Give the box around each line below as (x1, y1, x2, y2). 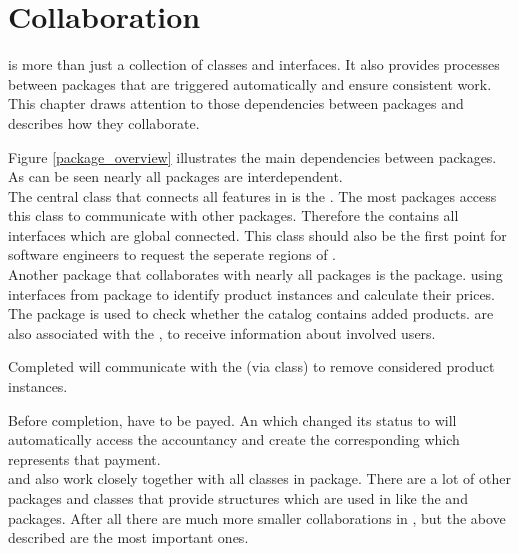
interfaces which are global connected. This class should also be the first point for (8, 224, 507, 245)
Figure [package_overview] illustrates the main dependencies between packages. (8, 146, 497, 167)
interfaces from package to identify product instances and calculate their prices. (8, 283, 496, 304)
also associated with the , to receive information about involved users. (8, 322, 436, 343)
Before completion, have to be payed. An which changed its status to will (8, 409, 457, 430)
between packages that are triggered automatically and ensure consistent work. (8, 73, 492, 94)
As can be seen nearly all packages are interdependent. (8, 166, 343, 187)
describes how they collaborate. (8, 112, 200, 133)
